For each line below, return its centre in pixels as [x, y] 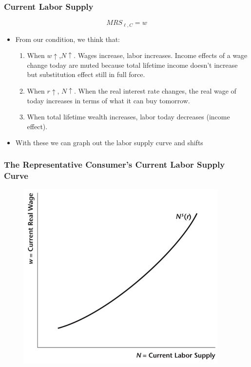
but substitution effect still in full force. [86, 74]
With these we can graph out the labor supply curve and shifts [109, 143]
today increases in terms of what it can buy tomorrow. [108, 100]
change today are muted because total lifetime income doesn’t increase [132, 65]
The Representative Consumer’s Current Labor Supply [115, 164]
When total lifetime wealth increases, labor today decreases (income [128, 117]
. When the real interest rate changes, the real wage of [155, 91]
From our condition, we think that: [68, 39]
